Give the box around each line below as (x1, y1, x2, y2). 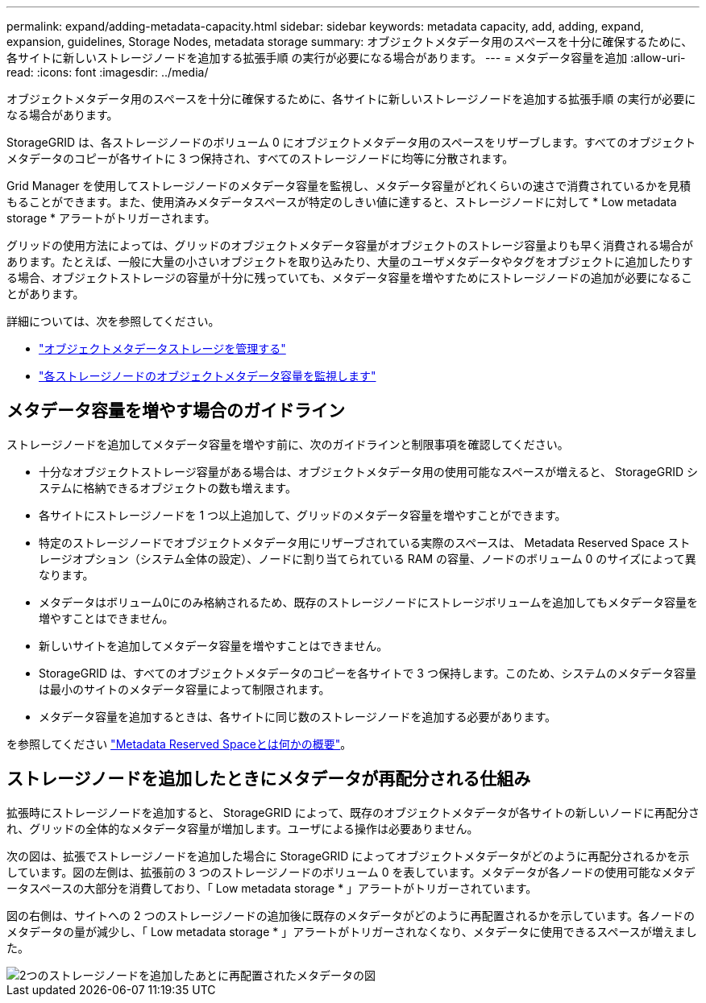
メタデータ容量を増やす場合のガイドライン (6, 400, 345, 421)
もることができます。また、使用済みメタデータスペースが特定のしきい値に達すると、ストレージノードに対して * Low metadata (6, 195, 677, 209)
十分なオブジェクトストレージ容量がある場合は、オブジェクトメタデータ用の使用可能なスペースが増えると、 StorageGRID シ (39, 464, 698, 479)
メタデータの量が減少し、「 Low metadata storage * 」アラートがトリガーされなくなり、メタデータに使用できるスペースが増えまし (6, 924, 697, 939)
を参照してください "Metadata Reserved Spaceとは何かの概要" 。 (6, 736, 352, 751)
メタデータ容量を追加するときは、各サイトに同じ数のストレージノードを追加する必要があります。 (39, 709, 557, 723)
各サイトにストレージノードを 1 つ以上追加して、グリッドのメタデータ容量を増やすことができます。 (39, 508, 567, 522)
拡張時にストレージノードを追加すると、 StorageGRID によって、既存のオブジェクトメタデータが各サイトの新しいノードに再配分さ (6, 805, 700, 819)
